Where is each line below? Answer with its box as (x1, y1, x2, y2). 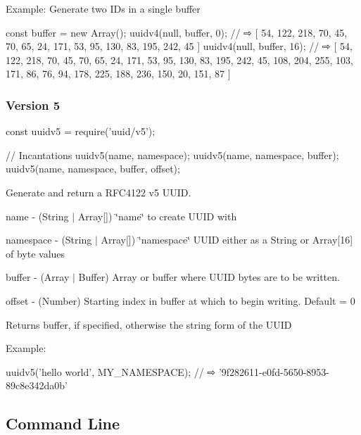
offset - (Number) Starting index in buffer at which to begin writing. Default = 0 (6, 293, 355, 308)
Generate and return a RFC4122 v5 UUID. (6, 184, 191, 199)
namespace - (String (6, 232, 92, 247)
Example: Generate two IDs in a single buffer (6, 1, 201, 15)
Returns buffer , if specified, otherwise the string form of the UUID (6, 317, 292, 332)
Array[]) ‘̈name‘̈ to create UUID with (77, 208, 237, 223)
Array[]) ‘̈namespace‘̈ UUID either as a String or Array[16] (101, 232, 353, 247)
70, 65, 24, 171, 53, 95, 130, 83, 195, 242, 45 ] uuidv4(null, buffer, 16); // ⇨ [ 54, (6, 39, 353, 53)
